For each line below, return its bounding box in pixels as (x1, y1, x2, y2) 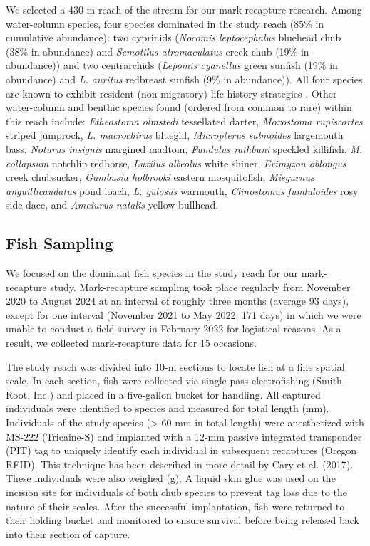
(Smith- (312, 373, 346, 388)
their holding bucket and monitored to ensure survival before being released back (6, 513, 359, 527)
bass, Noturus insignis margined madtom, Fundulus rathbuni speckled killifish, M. (6, 141, 363, 156)
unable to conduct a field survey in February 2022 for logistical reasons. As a (6, 321, 341, 336)
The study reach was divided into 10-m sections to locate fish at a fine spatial (6, 359, 345, 374)
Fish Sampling (6, 232, 113, 254)
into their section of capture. (6, 526, 130, 541)
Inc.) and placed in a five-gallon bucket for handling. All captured (33, 387, 321, 401)
